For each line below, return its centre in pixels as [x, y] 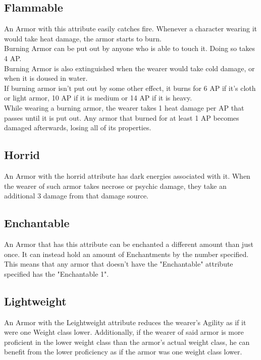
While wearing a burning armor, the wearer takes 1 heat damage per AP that [124, 107]
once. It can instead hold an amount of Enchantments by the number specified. [126, 254]
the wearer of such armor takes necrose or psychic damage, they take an [115, 186]
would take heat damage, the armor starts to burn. [83, 38]
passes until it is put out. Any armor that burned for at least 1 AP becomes [122, 117]
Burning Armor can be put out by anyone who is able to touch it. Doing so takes [129, 48]
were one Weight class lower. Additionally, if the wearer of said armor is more [124, 332]
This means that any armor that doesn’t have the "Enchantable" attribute [119, 264]
